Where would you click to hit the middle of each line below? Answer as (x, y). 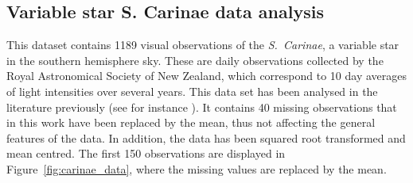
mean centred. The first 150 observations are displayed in (146, 153)
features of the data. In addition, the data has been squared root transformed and (206, 137)
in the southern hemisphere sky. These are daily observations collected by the (195, 60)
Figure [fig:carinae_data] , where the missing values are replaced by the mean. (197, 168)
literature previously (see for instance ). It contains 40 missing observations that (202, 107)
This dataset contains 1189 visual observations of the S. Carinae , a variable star (203, 45)
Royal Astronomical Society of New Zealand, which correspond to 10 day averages (206, 76)
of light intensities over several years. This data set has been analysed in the (192, 91)
